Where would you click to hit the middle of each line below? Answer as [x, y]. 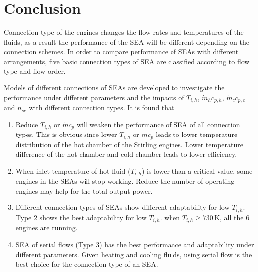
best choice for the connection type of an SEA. [87, 264]
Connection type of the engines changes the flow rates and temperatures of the [124, 32]
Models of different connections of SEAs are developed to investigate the [114, 88]
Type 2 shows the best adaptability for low [81, 217]
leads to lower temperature [197, 134]
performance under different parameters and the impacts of [94, 97]
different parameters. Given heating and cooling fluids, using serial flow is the [134, 254]
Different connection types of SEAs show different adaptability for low [123, 207]
